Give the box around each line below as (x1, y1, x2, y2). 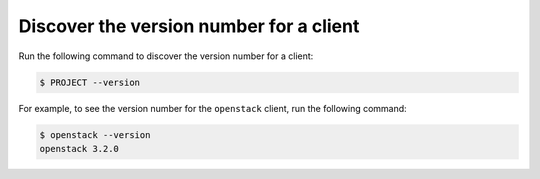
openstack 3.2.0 (39, 143, 120, 154)
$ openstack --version (39, 129, 151, 140)
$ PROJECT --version (39, 76, 140, 88)
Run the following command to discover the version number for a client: (18, 50, 314, 62)
